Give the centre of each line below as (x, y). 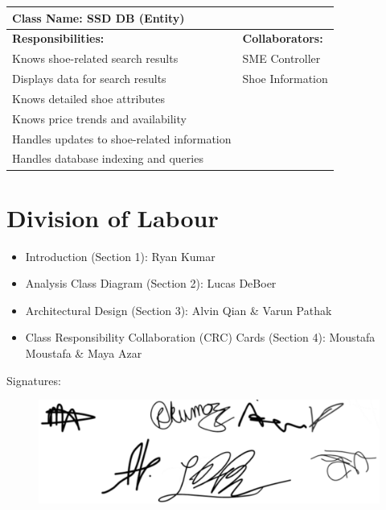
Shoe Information (285, 79)
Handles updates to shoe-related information (122, 138)
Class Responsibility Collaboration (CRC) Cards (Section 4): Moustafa (200, 337)
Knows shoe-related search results (95, 58)
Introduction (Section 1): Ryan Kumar (120, 256)
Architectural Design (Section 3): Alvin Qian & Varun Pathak (179, 310)
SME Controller (281, 58)
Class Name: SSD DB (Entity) (99, 17)
